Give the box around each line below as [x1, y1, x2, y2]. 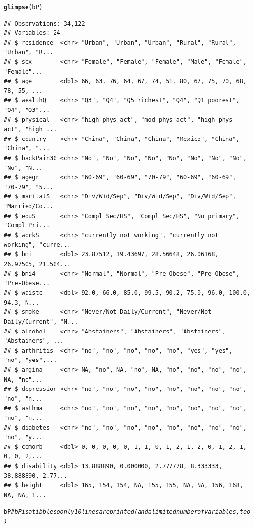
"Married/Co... [4, 202, 54, 210]
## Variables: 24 [4, 29, 60, 37]
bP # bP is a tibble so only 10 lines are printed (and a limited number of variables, [4, 508, 240, 516]
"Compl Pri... [4, 222, 50, 229]
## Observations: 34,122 [4, 20, 85, 27]
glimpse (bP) [4, 4, 43, 11]
